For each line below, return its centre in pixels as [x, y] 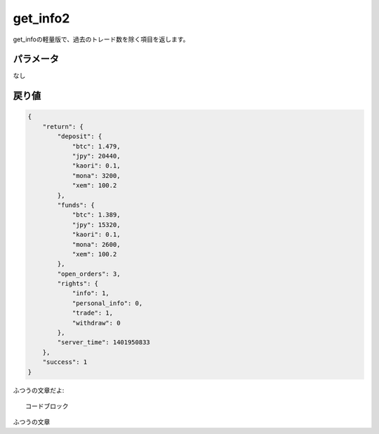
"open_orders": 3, [89, 274]
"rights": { [78, 284]
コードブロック [47, 406]
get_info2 [41, 18]
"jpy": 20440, [96, 156]
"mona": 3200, [96, 176]
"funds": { [76, 205]
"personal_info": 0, [107, 303]
